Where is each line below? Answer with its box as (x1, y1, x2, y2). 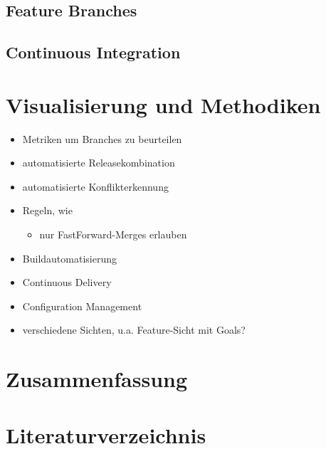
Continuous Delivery (22, 275, 112, 290)
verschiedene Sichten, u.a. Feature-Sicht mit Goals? (22, 322, 246, 337)
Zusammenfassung (6, 364, 188, 393)
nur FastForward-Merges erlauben (39, 227, 187, 242)
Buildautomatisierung (22, 250, 117, 265)
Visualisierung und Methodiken (6, 90, 321, 119)
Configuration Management (22, 298, 142, 313)
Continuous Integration (6, 41, 181, 63)
